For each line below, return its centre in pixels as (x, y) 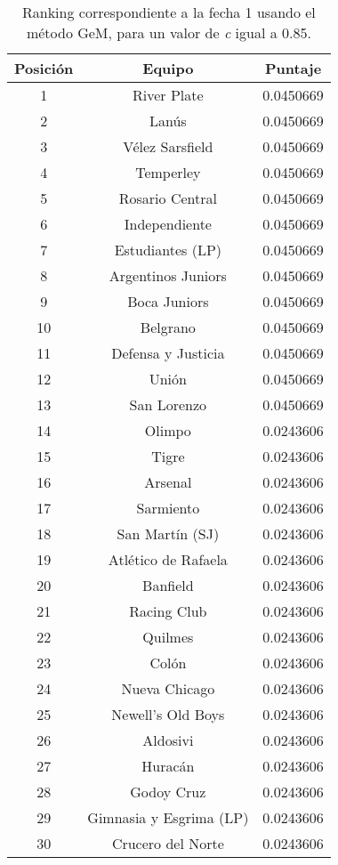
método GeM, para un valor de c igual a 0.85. (169, 32)
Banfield (168, 585)
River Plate (168, 95)
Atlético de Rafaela (168, 559)
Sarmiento (168, 508)
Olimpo (168, 430)
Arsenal (168, 482)
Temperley (168, 172)
